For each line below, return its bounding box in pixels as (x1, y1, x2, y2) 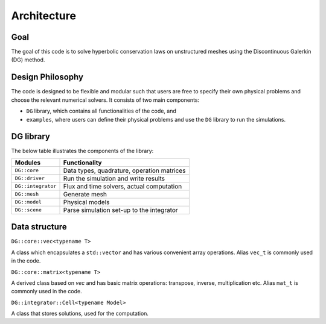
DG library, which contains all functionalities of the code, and (26, 107, 176, 114)
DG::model (14, 199, 42, 205)
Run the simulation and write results (63, 174, 165, 182)
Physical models (63, 198, 110, 206)
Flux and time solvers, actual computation (63, 182, 182, 190)
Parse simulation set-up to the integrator (63, 205, 178, 214)
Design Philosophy (11, 72, 84, 83)
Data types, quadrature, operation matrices (63, 166, 186, 175)
